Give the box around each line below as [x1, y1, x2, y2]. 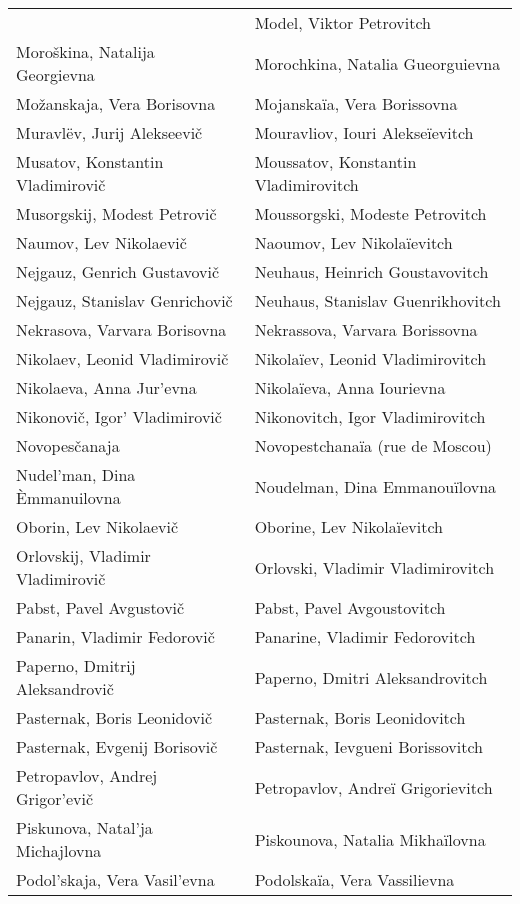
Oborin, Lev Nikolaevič [16, 515, 179, 538]
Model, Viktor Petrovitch [254, 11, 431, 34]
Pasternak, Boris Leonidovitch [254, 706, 466, 729]
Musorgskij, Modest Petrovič [16, 202, 217, 225]
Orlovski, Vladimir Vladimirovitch [254, 555, 495, 579]
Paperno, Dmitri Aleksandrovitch [254, 665, 488, 689]
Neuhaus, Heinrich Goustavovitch [254, 260, 489, 283]
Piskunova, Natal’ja [16, 816, 153, 839]
